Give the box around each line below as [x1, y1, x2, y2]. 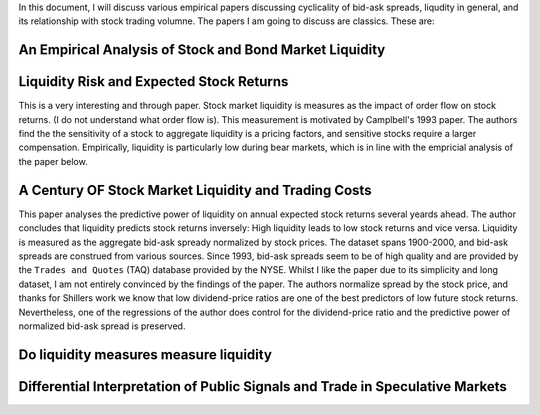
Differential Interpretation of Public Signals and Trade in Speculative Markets [18, 378, 507, 395]
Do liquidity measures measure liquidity [18, 346, 272, 363]
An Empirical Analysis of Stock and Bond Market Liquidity [18, 41, 386, 59]
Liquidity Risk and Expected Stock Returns [18, 73, 289, 90]
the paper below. [18, 155, 89, 167]
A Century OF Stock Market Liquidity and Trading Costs [18, 181, 372, 199]
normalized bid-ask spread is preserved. [18, 320, 186, 332]
